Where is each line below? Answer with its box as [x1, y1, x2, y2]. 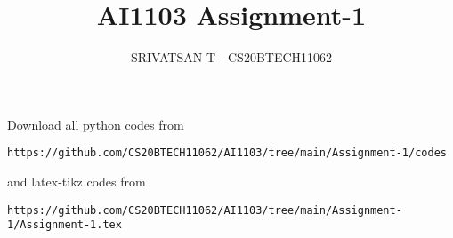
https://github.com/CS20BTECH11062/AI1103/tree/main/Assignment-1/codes [7, 147, 447, 160]
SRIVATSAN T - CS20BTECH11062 [130, 48, 333, 67]
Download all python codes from [7, 115, 184, 133]
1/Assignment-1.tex [7, 218, 122, 232]
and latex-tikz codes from [7, 171, 146, 190]
